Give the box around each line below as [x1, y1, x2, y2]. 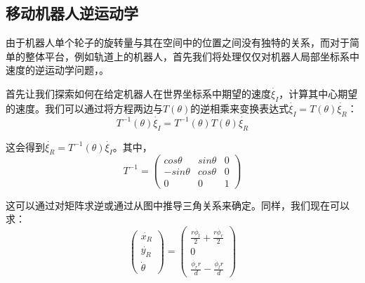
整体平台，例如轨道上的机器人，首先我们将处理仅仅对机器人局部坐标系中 [25, 48, 359, 63]
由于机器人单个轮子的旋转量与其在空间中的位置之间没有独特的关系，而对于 [6, 35, 350, 50]
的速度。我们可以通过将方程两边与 [6, 100, 163, 115]
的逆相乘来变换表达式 [190, 100, 289, 115]
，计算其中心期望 [279, 86, 358, 100]
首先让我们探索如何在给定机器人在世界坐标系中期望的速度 [6, 86, 271, 100]
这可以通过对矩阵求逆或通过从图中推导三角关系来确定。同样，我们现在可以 [6, 197, 350, 212]
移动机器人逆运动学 [6, 2, 138, 24]
